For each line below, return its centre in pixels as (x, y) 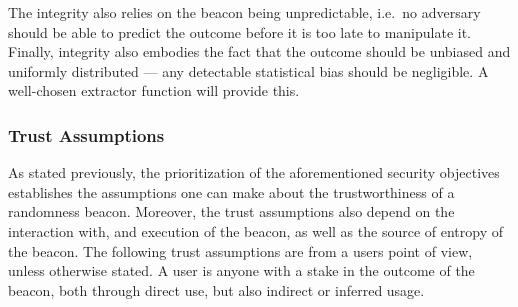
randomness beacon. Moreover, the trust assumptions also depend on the (231, 211)
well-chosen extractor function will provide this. (154, 90)
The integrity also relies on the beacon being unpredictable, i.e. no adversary (244, 12)
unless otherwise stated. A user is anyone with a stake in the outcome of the (241, 270)
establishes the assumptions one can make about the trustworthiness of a (231, 191)
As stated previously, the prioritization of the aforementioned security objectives (254, 172)
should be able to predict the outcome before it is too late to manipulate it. (240, 31)
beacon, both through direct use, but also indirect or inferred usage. (216, 289)
